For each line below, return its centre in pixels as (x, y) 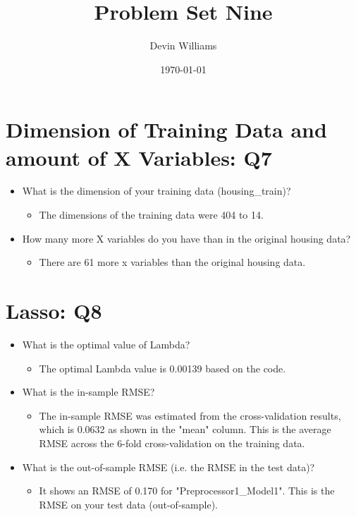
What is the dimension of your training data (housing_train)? (156, 191)
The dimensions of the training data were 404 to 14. (151, 215)
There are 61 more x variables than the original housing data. (172, 262)
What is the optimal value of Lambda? (106, 344)
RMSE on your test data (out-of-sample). (128, 504)
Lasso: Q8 (54, 310)
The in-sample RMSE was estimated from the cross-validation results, (190, 415)
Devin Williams (183, 45)
